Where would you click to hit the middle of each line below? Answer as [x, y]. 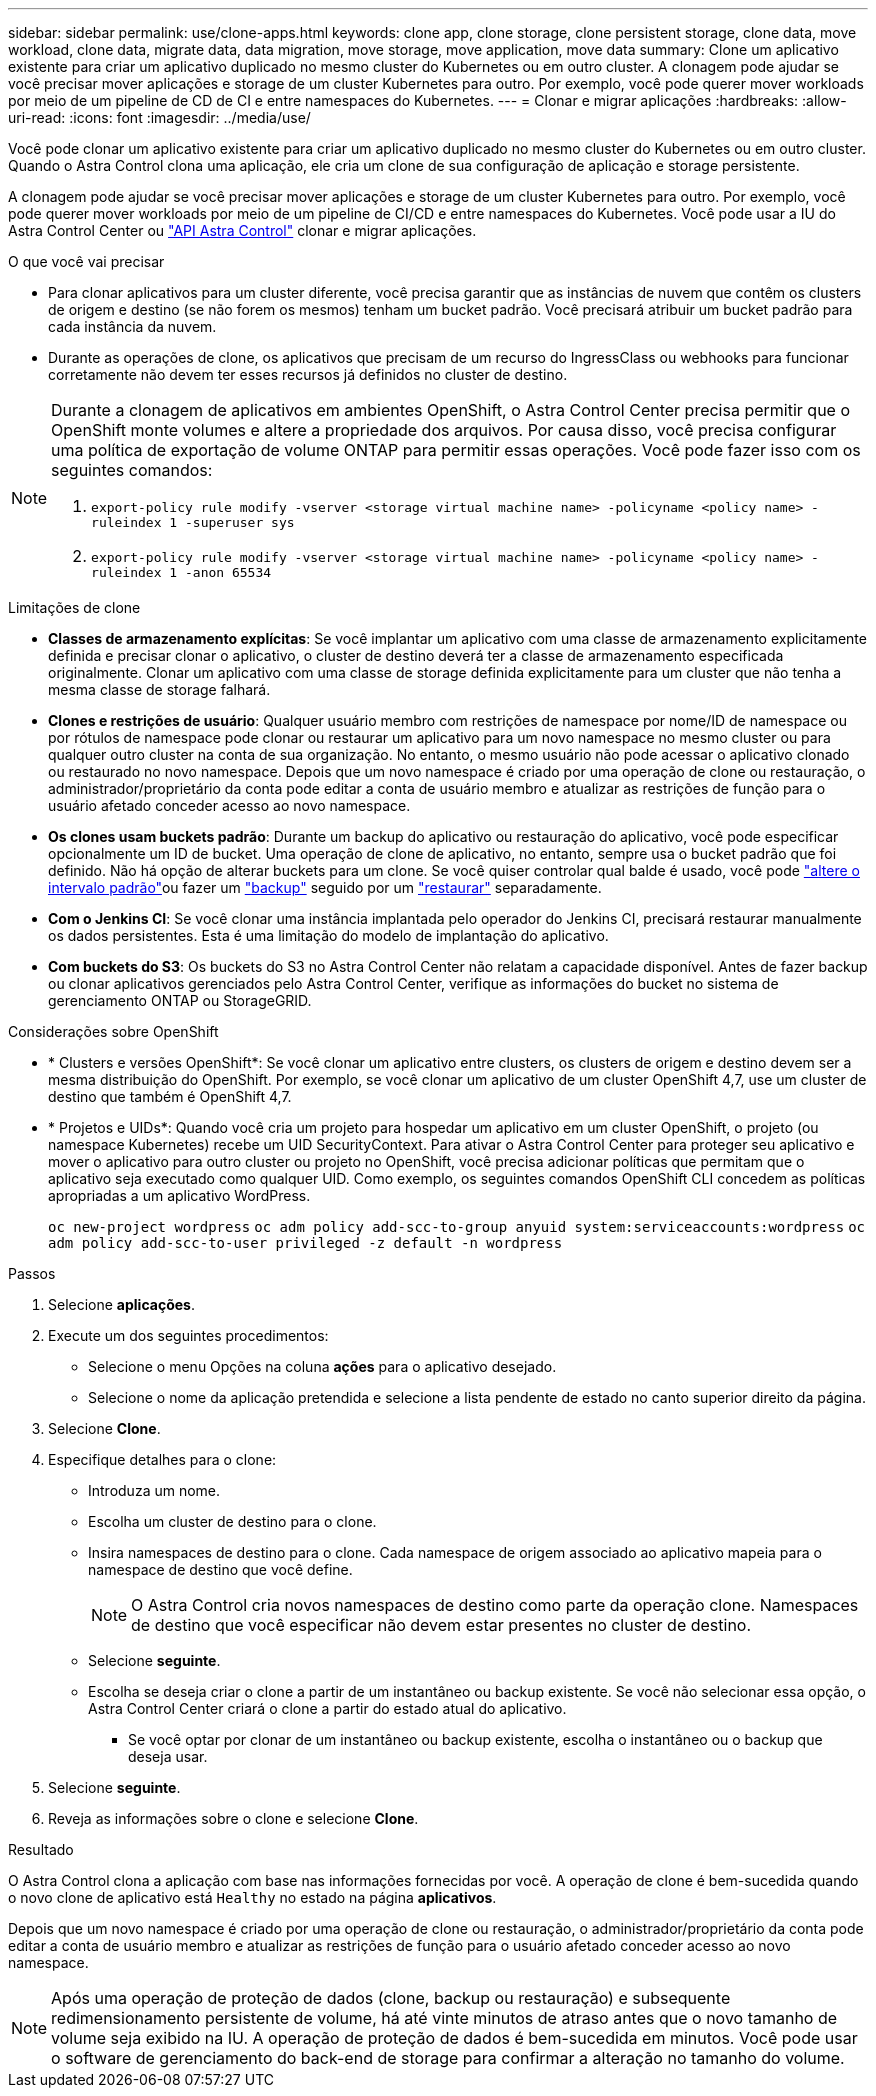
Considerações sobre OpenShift [113, 1031]
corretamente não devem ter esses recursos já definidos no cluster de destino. [308, 374]
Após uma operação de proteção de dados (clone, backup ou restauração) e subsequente [391, 1998]
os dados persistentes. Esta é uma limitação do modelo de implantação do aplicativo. [328, 935]
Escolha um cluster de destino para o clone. [232, 1521]
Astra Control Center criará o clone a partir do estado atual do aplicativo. [327, 1708]
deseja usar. [168, 1756]
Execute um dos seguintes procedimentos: [188, 1335]
